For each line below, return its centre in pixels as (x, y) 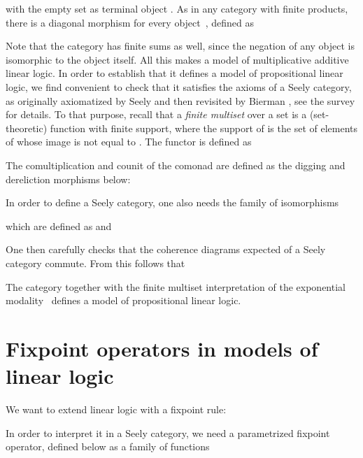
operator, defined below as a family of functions (108, 446)
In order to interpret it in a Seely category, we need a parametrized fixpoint (168, 432)
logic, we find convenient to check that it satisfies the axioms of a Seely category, (179, 86)
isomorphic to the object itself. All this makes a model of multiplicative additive (177, 59)
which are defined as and (59, 226)
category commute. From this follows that (95, 263)
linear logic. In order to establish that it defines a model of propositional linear (175, 73)
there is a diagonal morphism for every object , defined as (130, 22)
